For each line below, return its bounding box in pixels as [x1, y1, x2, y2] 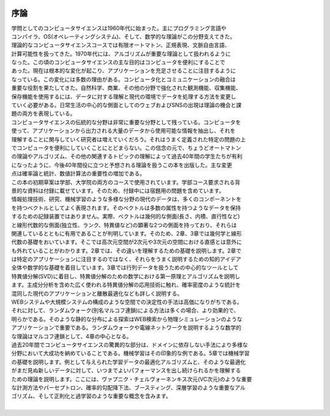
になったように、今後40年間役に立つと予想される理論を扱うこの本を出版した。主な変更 [11, 161, 232, 168]
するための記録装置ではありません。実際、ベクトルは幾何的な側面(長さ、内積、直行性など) [11, 213, 240, 220]
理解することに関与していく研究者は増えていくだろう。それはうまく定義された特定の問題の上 [11, 135, 246, 143]
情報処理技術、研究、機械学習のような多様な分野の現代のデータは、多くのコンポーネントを [11, 196, 241, 203]
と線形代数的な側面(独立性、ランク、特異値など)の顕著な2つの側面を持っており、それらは [11, 221, 237, 229]
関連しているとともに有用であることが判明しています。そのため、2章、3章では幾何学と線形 [11, 229, 242, 237]
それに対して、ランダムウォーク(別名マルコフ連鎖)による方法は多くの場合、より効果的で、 [11, 306, 240, 314]
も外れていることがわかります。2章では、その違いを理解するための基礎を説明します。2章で [11, 247, 241, 254]
